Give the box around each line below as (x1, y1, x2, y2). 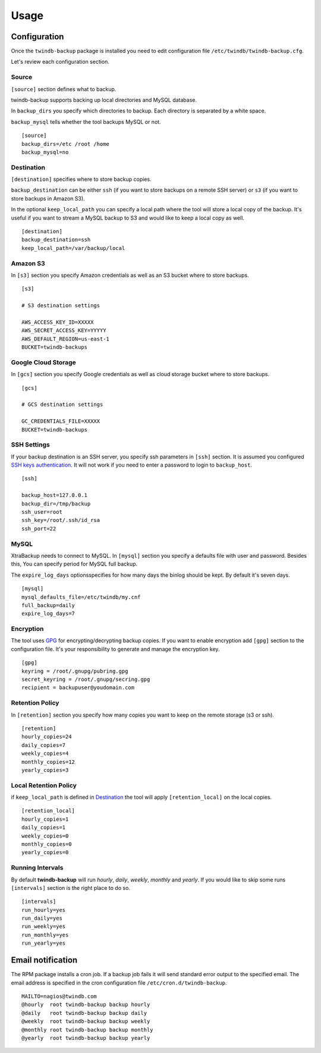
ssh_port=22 (21, 525, 56, 532)
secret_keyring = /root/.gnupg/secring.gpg (21, 676, 150, 683)
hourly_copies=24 (21, 733, 72, 740)
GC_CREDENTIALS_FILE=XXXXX (21, 418, 100, 425)
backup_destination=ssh (21, 236, 91, 243)
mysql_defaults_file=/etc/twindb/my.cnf (21, 593, 141, 601)
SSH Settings (11, 440, 50, 449)
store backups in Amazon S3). (11, 195, 86, 202)
